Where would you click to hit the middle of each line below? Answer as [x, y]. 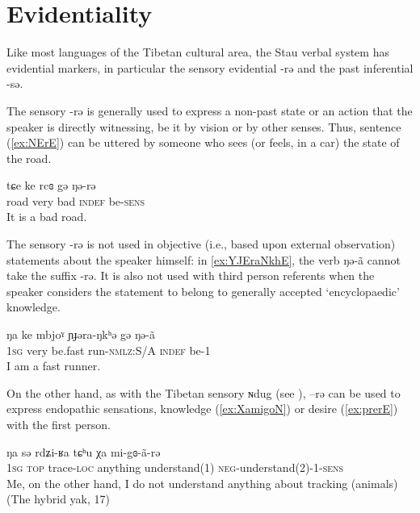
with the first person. [59, 424]
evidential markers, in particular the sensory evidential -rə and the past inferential [210, 67]
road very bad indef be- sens [76, 200]
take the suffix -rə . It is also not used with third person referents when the [191, 275]
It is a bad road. [47, 217]
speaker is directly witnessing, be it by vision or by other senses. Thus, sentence [204, 126]
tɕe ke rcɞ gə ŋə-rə [51, 185]
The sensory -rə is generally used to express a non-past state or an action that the [210, 110]
